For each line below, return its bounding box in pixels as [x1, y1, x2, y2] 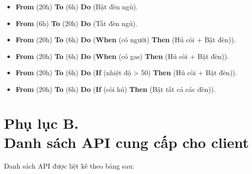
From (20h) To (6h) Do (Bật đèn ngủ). [15, 1, 138, 11]
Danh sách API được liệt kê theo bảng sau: [4, 160, 134, 171]
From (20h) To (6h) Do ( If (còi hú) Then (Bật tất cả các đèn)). [15, 84, 216, 94]
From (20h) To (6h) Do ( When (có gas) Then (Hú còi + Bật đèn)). [15, 51, 229, 61]
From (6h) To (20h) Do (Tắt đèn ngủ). [15, 18, 138, 28]
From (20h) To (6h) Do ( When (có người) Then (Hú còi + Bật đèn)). [15, 34, 236, 45]
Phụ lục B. [4, 113, 79, 133]
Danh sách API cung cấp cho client [4, 132, 249, 152]
